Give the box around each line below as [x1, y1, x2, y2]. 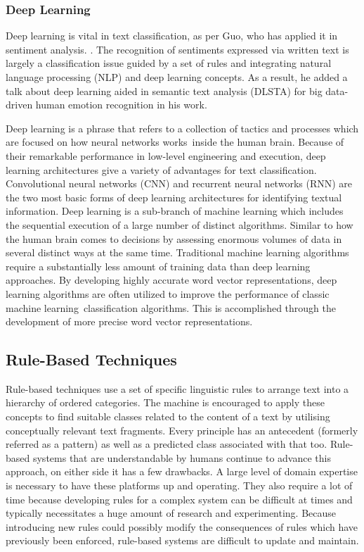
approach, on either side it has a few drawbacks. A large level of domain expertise [6, 464, 358, 479]
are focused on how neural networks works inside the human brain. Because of [6, 134, 344, 149]
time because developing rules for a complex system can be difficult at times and [6, 491, 353, 506]
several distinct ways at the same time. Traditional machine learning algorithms [6, 245, 349, 260]
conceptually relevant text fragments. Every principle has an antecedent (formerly [6, 422, 358, 437]
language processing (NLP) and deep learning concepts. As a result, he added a [6, 70, 348, 84]
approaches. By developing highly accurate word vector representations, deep [6, 272, 337, 287]
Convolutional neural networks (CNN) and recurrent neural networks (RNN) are [6, 176, 353, 191]
